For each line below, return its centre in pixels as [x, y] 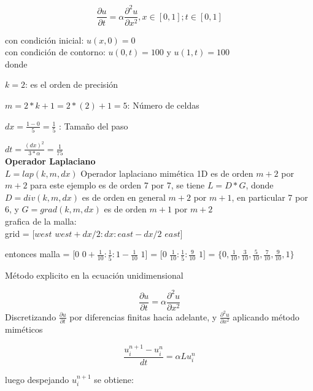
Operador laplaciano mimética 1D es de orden [167, 173]
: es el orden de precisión [71, 84]
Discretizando [31, 316]
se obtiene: [114, 379]
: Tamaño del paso [94, 126]
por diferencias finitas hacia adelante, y [143, 316]
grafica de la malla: [41, 221]
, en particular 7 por [270, 197]
